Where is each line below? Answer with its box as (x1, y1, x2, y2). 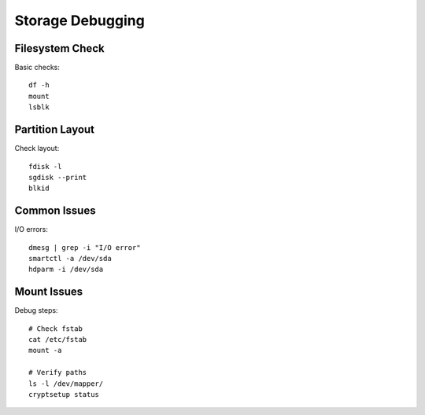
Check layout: (14, 144, 60, 153)
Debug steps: (14, 306, 58, 315)
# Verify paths (28, 368, 87, 377)
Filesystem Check (14, 42, 105, 55)
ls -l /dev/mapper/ (28, 379, 104, 388)
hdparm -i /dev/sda (28, 265, 104, 274)
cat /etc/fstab (28, 335, 87, 344)
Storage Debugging (14, 12, 145, 29)
